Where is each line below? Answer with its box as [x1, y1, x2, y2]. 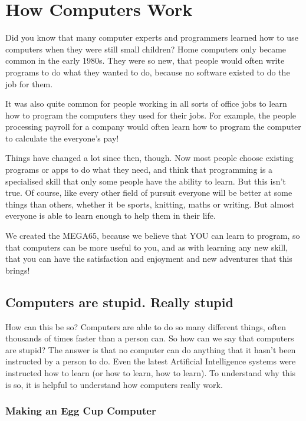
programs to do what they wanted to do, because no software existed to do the [5, 65, 290, 78]
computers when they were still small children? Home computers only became [5, 42, 287, 55]
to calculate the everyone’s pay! [5, 131, 119, 144]
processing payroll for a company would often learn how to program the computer [5, 120, 301, 133]
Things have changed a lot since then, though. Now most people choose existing [5, 152, 294, 164]
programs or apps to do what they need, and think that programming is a [5, 163, 273, 176]
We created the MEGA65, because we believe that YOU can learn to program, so [5, 229, 300, 242]
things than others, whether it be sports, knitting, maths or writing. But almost [5, 198, 295, 210]
